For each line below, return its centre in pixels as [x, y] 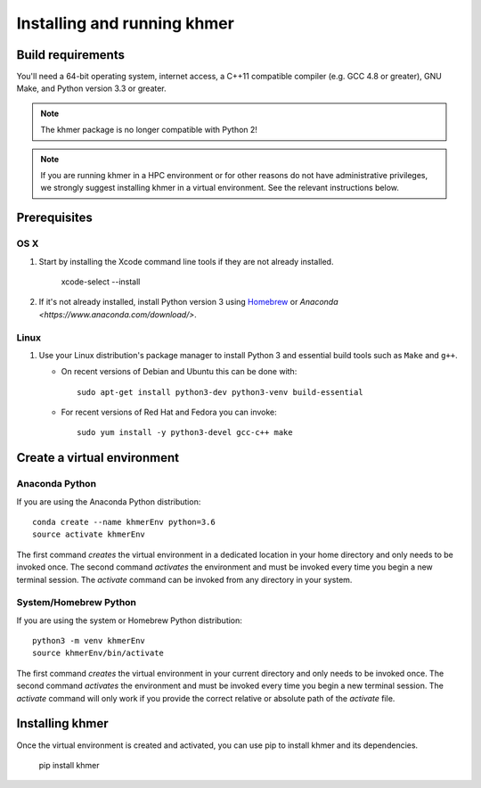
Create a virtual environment [98, 458]
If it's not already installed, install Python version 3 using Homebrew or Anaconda [188, 302]
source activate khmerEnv [89, 534]
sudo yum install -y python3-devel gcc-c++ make [185, 433]
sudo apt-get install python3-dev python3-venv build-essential [220, 392]
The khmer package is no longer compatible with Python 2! [149, 130]
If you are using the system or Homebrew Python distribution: [129, 620]
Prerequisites [54, 218]
